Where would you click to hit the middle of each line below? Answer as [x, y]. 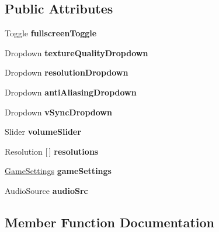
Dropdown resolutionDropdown [67, 72]
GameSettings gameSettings [58, 171]
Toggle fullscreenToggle [51, 33]
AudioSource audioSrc [46, 190]
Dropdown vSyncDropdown [58, 112]
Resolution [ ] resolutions [52, 151]
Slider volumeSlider [43, 132]
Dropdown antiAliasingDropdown [71, 92]
